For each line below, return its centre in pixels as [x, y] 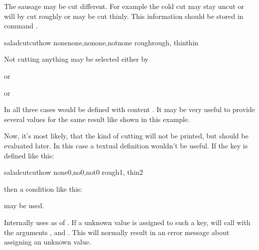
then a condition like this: [43, 188]
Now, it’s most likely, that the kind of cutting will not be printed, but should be [126, 136]
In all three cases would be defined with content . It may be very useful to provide [129, 109]
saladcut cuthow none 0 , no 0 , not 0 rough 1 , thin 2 [74, 172]
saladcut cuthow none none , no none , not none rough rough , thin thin [101, 42]
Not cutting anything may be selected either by [76, 59]
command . [21, 26]
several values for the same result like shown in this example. [97, 119]
